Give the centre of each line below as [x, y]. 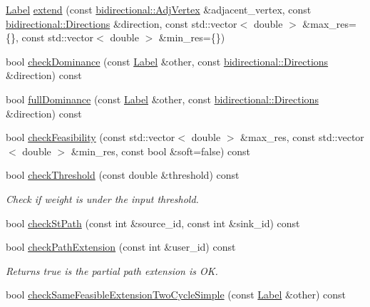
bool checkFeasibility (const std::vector [91, 137]
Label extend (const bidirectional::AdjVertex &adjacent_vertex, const [159, 9]
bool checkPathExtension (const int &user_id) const [121, 247]
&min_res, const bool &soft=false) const [161, 151]
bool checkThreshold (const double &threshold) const [123, 175]
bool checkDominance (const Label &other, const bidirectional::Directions [167, 61]
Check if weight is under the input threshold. [102, 198]
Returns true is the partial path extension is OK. [112, 270]
